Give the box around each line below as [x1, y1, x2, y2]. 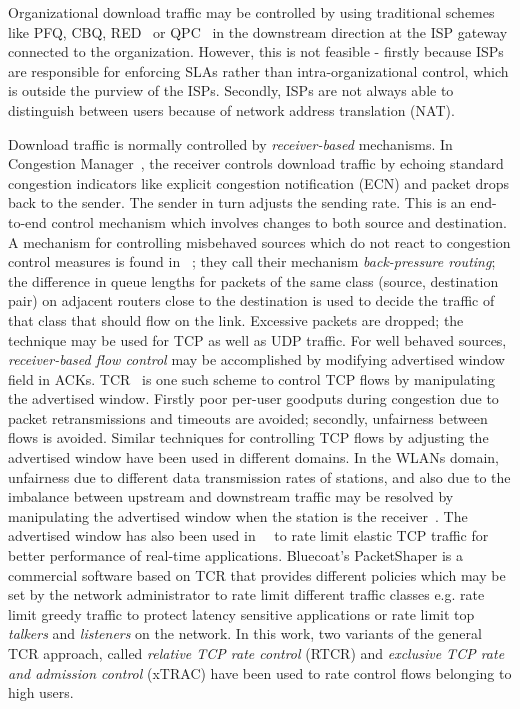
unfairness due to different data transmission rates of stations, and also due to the [8, 466, 511, 487]
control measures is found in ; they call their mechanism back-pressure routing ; [8, 251, 496, 272]
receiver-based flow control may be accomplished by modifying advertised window [8, 349, 505, 370]
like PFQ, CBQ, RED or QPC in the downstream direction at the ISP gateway [8, 21, 508, 42]
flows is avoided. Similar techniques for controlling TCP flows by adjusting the [8, 427, 489, 448]
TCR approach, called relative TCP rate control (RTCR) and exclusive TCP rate [8, 643, 505, 663]
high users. [8, 682, 74, 703]
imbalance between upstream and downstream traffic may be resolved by [8, 486, 454, 507]
